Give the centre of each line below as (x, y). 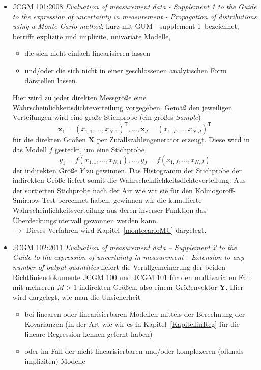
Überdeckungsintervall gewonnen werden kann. (85, 220)
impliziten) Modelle (55, 361)
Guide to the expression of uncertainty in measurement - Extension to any (128, 257)
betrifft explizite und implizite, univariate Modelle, (92, 36)
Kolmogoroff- (215, 190)
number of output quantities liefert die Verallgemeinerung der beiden (119, 267)
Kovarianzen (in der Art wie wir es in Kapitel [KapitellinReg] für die (132, 323)
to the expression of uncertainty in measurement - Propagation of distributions (135, 16)
